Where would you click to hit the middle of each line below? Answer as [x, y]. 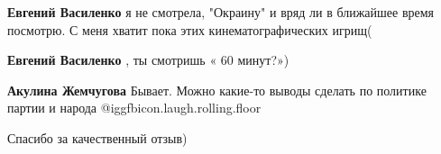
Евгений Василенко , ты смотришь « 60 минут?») [148, 60]
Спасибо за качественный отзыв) [97, 137]
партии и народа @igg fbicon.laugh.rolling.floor [134, 108]
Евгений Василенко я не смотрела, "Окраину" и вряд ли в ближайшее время [221, 12]
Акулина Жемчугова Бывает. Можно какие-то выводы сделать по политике [217, 90]
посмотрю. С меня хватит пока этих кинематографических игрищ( [190, 29]
